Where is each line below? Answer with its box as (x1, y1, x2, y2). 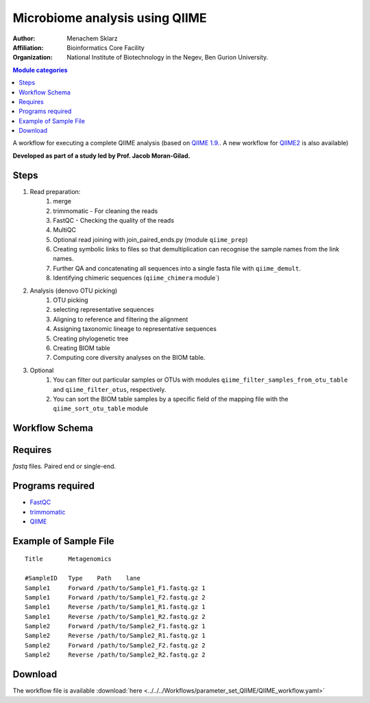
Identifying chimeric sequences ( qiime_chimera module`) (53, 274, 220, 282)
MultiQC (53, 226, 77, 234)
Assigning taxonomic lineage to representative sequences (53, 325, 217, 333)
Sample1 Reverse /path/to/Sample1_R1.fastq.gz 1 (25, 603, 206, 611)
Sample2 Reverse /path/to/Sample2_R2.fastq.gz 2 (25, 651, 206, 659)
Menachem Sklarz (66, 34, 118, 42)
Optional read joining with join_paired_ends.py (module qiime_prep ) (53, 235, 248, 243)
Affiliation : (12, 43, 44, 51)
